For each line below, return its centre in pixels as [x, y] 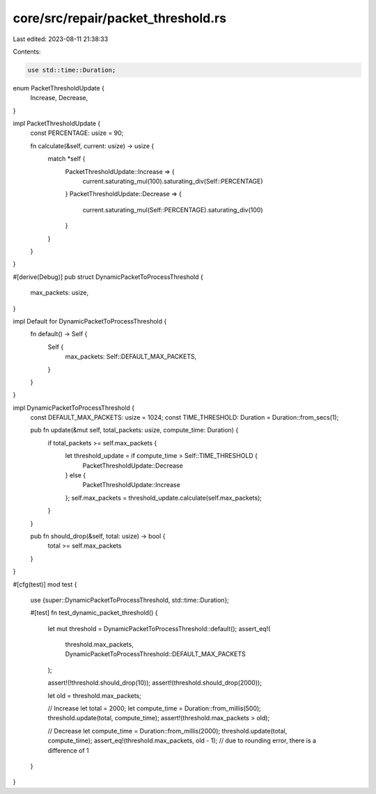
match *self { [66, 159]
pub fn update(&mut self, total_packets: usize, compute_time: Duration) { [134, 430]
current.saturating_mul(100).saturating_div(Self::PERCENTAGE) [173, 182]
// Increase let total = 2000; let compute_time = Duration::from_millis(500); [154, 708]
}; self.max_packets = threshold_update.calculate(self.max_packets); [164, 498]
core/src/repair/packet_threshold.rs [119, 18]
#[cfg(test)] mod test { [45, 584]
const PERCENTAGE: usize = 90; [77, 133]
